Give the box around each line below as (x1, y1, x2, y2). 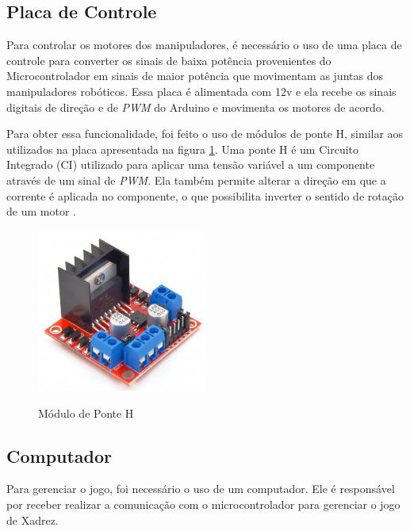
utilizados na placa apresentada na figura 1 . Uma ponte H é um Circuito (6, 140, 359, 157)
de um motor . (6, 203, 76, 220)
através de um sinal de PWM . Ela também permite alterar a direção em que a (6, 171, 386, 188)
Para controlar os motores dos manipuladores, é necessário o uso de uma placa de (6, 36, 402, 53)
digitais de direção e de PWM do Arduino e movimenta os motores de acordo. (6, 98, 385, 115)
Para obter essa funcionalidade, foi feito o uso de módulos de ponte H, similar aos (6, 125, 404, 142)
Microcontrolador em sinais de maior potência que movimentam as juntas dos (6, 67, 383, 84)
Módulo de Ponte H (38, 404, 134, 421)
